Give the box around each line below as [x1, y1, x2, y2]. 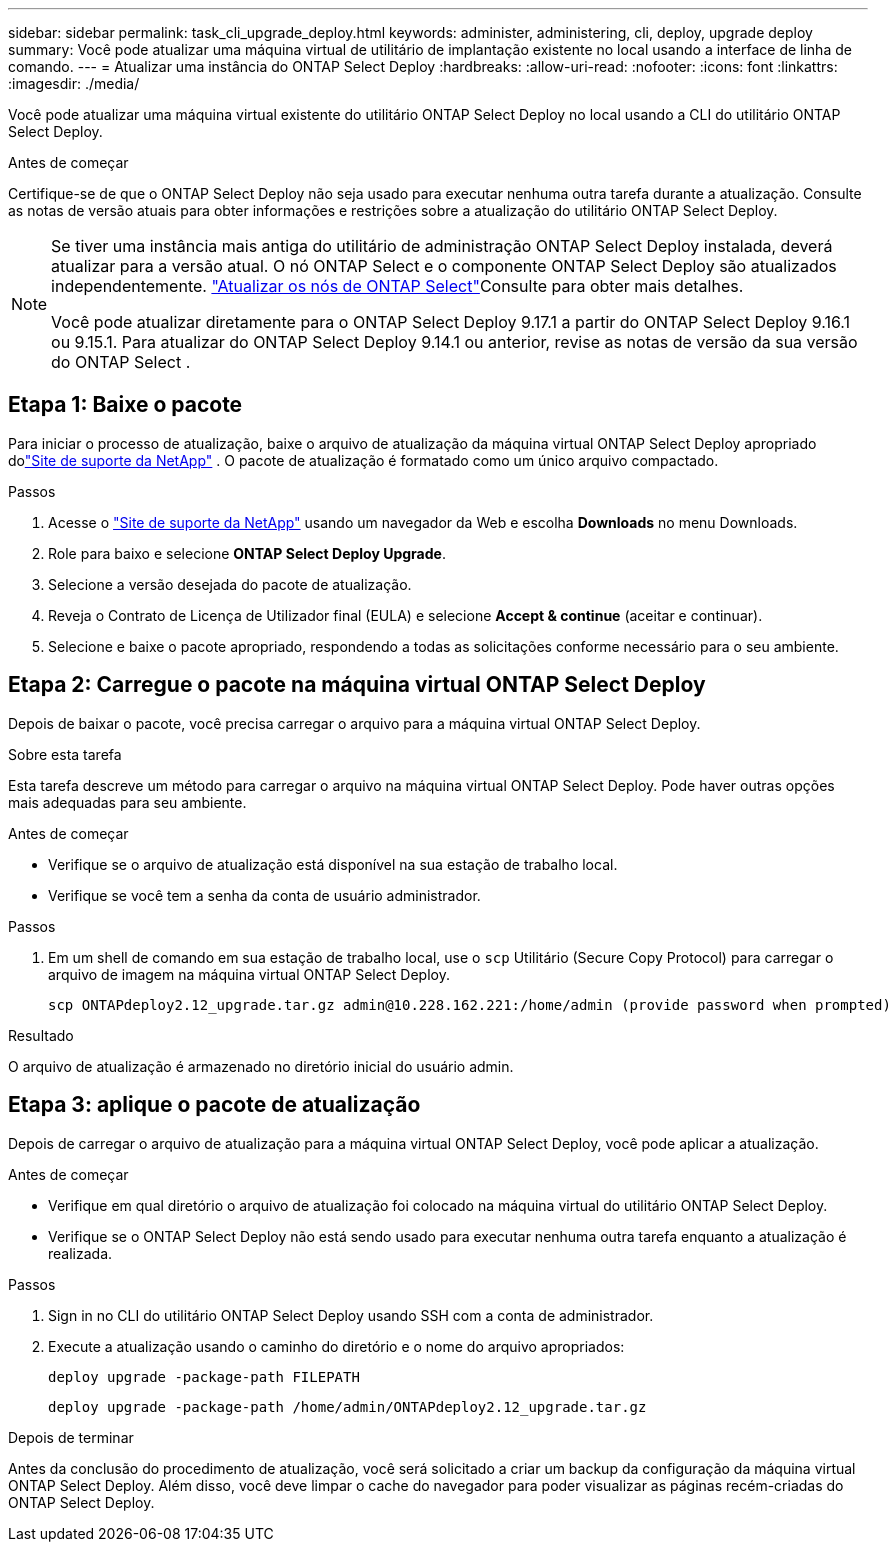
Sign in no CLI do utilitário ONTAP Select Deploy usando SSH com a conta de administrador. [48, 1306, 654, 1324]
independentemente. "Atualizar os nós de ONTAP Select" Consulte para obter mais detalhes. [51, 276, 744, 296]
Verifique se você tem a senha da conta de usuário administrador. [48, 886, 481, 904]
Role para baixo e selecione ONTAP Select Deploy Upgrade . [48, 544, 446, 562]
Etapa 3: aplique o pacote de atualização [8, 1092, 421, 1118]
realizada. [48, 1244, 113, 1262]
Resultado [8, 1026, 74, 1044]
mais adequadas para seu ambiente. [8, 793, 247, 811]
